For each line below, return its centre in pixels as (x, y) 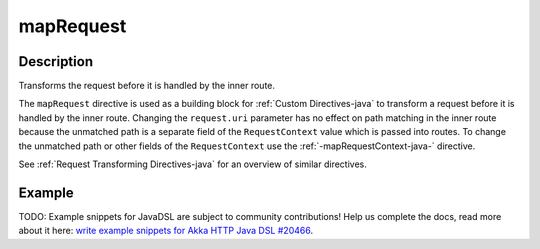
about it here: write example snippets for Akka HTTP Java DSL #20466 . (166, 231)
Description (56, 61)
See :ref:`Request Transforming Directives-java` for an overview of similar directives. (192, 164)
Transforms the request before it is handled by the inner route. (146, 86)
